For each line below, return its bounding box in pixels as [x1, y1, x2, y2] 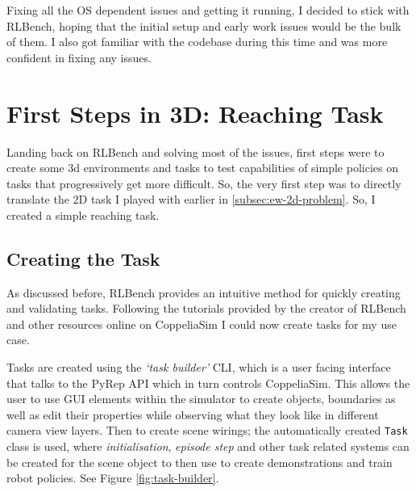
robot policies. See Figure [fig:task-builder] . [6, 469, 219, 486]
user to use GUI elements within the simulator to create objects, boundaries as [6, 390, 396, 407]
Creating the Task [6, 246, 160, 271]
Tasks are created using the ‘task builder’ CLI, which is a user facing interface [6, 359, 391, 376]
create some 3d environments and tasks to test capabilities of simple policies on [6, 159, 398, 176]
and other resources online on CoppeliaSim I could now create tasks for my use [6, 315, 397, 332]
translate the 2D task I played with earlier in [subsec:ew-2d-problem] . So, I [6, 191, 376, 208]
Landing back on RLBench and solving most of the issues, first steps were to [6, 143, 385, 160]
